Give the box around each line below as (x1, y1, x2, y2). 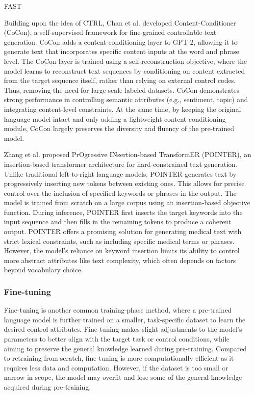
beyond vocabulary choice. (4, 264, 83, 275)
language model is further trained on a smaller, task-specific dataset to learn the (4, 314, 246, 324)
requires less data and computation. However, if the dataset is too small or (4, 362, 229, 372)
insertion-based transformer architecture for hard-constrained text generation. (4, 158, 237, 169)
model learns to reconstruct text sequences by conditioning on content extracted (4, 65, 245, 76)
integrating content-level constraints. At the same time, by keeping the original (4, 104, 241, 114)
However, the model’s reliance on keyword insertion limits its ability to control (4, 245, 240, 256)
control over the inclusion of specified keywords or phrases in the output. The (4, 187, 237, 198)
